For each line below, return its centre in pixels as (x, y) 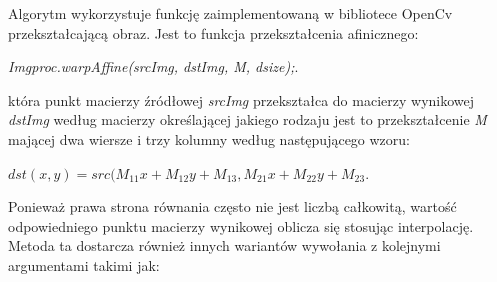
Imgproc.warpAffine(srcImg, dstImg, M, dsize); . (153, 66)
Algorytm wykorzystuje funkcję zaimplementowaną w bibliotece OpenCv (230, 13)
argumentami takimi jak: (84, 264)
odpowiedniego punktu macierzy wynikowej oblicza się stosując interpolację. (241, 225)
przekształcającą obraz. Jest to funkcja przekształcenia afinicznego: (213, 32)
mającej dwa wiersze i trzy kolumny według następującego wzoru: (209, 138)
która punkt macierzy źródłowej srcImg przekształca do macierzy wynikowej (241, 99)
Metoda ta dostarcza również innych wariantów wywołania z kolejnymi (224, 245)
